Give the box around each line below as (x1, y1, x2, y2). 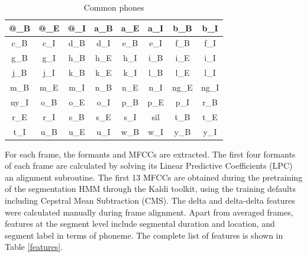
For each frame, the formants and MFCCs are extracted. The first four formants (5, 147, 296, 160)
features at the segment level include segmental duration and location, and (5, 217, 275, 230)
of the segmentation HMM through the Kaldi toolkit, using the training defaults (5, 182, 296, 195)
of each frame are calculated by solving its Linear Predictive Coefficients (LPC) (5, 159, 293, 172)
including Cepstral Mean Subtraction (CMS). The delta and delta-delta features (5, 194, 295, 206)
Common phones (83, 1, 144, 13)
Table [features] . (5, 240, 63, 253)
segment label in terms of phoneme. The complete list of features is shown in (5, 229, 283, 241)
